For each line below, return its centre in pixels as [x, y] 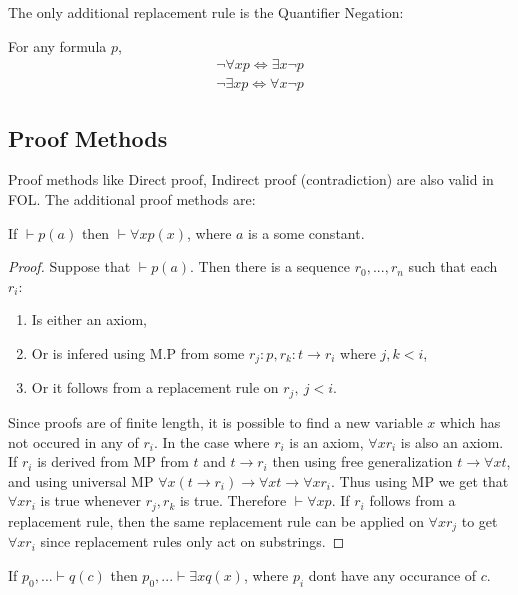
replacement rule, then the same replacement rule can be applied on [216, 520]
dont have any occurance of [392, 574]
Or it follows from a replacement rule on [155, 387]
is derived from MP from [113, 461]
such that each [453, 266]
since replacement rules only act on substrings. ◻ [192, 541]
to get [479, 520]
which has [470, 421]
